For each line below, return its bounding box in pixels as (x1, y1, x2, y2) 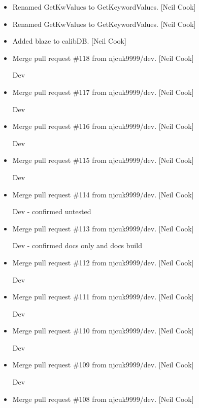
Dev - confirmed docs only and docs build (12, 240, 142, 251)
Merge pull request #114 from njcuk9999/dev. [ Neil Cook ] (12, 189, 194, 199)
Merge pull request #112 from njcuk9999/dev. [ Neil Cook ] (12, 257, 194, 267)
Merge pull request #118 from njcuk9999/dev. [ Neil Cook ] (12, 52, 194, 63)
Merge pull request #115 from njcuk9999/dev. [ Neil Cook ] (12, 155, 194, 165)
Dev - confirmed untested (12, 206, 91, 217)
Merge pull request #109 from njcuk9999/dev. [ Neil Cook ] (12, 359, 194, 370)
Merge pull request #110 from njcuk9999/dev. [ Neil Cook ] (12, 325, 194, 336)
